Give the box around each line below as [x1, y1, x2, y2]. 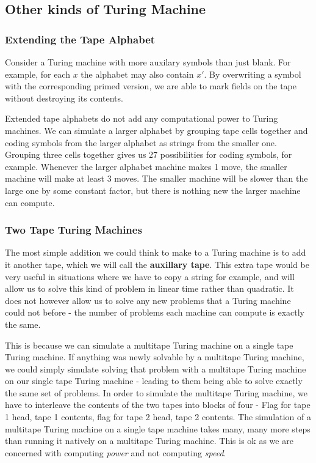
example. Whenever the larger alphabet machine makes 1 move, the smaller [5, 160, 287, 172]
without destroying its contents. [5, 91, 123, 104]
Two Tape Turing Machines [5, 222, 142, 237]
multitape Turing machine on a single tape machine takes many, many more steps [5, 422, 311, 435]
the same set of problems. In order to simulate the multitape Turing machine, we [5, 386, 307, 399]
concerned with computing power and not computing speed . [5, 446, 226, 459]
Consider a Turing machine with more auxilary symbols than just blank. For [5, 56, 291, 68]
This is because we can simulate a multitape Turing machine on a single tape [5, 338, 293, 351]
